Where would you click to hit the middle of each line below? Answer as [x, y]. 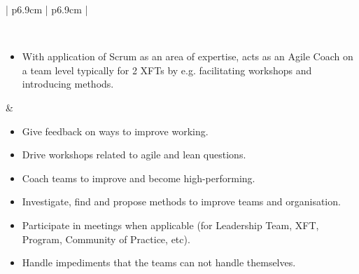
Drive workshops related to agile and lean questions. [134, 155]
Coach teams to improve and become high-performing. [139, 178]
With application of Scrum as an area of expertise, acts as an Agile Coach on [188, 56]
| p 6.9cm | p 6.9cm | [47, 9]
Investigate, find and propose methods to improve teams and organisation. [181, 201]
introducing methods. [68, 84]
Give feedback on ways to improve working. [115, 131]
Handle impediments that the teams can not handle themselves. [159, 262]
